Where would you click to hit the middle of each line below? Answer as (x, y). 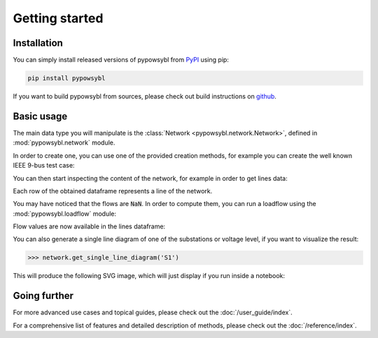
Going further (43, 296)
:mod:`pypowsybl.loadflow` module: (65, 214)
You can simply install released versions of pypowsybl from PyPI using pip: (121, 60)
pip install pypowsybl (66, 78)
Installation (38, 43)
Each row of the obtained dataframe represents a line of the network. (113, 191)
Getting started (58, 18)
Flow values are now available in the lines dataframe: (89, 226)
